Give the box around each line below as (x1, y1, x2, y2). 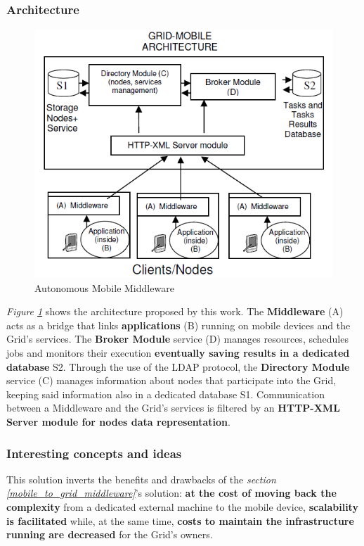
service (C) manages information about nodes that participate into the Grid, (6, 373, 337, 388)
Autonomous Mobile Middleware (34, 280, 174, 295)
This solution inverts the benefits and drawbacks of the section (6, 471, 276, 486)
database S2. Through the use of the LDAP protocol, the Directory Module (6, 359, 350, 374)
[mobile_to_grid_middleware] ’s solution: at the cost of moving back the (6, 485, 337, 500)
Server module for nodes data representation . (6, 414, 230, 428)
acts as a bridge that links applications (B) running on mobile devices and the (6, 317, 351, 332)
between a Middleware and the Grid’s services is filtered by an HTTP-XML (6, 400, 340, 415)
